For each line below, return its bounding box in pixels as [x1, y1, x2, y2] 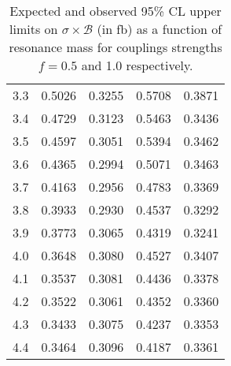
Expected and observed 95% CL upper [9, 2, 222, 20]
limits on [9, 20, 58, 38]
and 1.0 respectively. [81, 56, 193, 74]
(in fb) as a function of [97, 20, 222, 38]
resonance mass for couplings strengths [9, 38, 222, 56]
